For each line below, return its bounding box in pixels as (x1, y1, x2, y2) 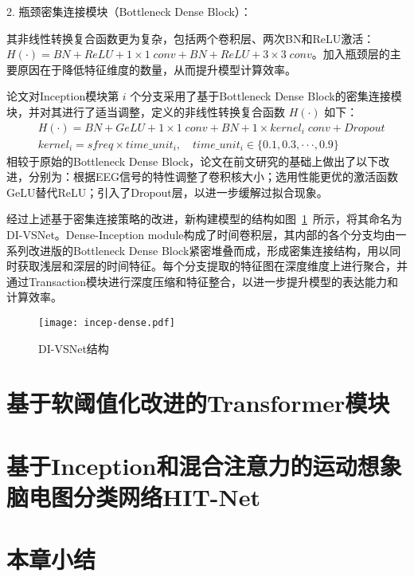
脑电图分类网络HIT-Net (6, 480, 261, 512)
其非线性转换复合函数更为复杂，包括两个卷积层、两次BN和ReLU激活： (6, 29, 375, 46)
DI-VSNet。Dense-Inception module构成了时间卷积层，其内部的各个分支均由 (6, 226, 396, 242)
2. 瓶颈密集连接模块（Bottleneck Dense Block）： (6, 3, 252, 19)
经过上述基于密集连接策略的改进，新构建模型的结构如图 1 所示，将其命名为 (6, 210, 402, 227)
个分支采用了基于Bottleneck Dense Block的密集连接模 (130, 88, 402, 104)
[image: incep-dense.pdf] (38, 316, 175, 328)
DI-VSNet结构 (38, 340, 109, 356)
